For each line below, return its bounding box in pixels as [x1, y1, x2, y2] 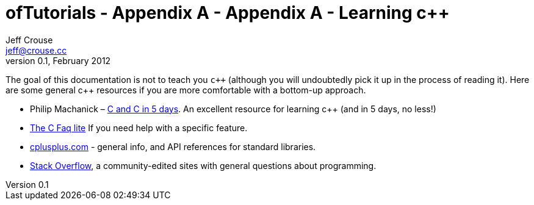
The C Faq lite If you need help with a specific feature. [30, 122, 248, 133]
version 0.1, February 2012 [5, 55, 111, 66]
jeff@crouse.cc [5, 45, 67, 56]
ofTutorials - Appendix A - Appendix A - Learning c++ [5, 2, 450, 23]
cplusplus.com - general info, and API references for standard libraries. [30, 141, 316, 152]
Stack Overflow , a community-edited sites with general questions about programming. [30, 160, 377, 171]
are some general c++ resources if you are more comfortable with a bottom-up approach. [5, 84, 366, 95]
